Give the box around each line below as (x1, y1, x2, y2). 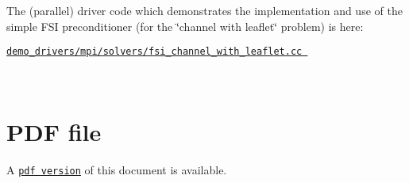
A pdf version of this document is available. (6, 161, 227, 177)
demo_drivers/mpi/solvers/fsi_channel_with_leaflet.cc (6, 46, 303, 58)
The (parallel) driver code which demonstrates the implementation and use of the (6, 2, 403, 18)
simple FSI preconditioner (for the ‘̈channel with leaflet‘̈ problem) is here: (6, 17, 364, 34)
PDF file (6, 115, 102, 147)
